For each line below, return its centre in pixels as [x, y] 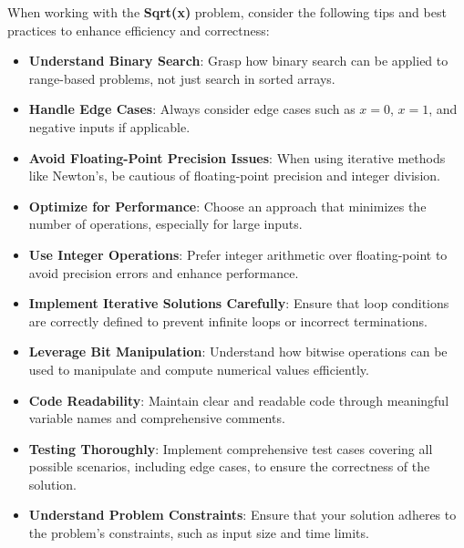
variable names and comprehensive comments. [157, 418]
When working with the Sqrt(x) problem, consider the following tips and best [227, 12]
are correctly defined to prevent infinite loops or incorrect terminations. [228, 321]
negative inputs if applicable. [109, 126]
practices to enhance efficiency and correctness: [139, 30]
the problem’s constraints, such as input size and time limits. [199, 533]
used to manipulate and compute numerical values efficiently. [199, 369]
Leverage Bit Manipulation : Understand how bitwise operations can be [238, 352]
